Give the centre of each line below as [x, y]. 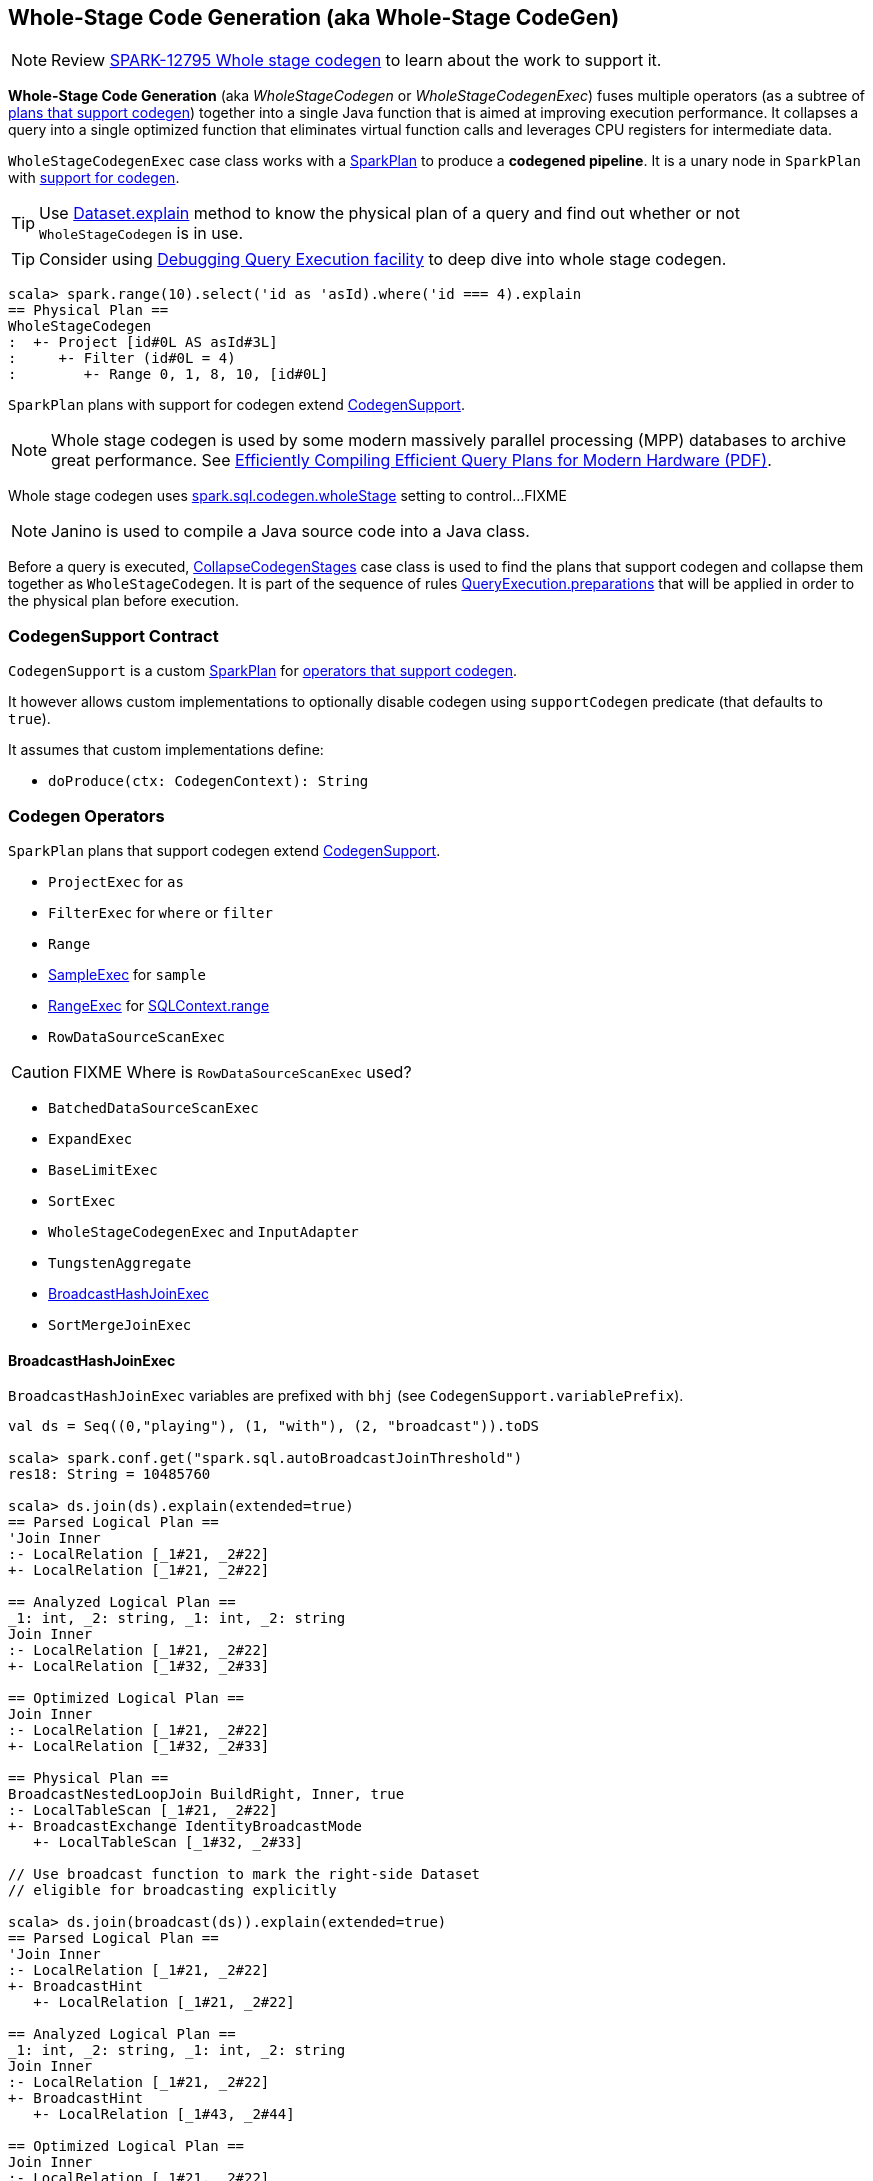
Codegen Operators [86, 815]
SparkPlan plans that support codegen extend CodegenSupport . [224, 850]
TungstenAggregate [120, 1262]
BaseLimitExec [103, 1169]
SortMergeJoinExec [120, 1324]
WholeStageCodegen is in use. [141, 233]
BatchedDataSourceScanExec [153, 1107]
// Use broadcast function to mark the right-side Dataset [244, 1874]
